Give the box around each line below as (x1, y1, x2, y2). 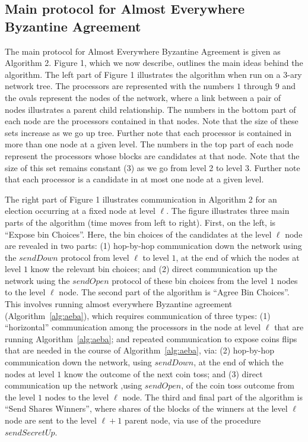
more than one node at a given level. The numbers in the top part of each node (5, 138, 293, 150)
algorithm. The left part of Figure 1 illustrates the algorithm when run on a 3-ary (5, 68, 302, 80)
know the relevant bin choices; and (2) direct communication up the (30, 263, 278, 275)
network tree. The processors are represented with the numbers (5, 80, 234, 92)
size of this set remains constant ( (5, 161, 127, 173)
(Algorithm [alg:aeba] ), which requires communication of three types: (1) (5, 309, 271, 321)
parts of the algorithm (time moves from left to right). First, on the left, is (5, 216, 276, 228)
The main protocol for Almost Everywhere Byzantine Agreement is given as (5, 45, 281, 57)
